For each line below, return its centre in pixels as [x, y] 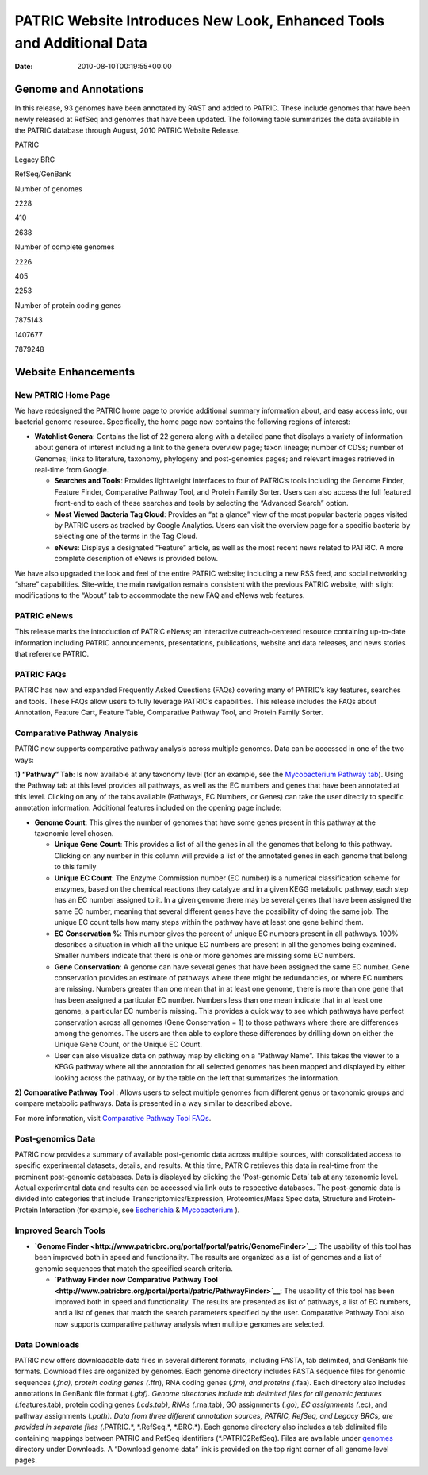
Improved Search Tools [60, 1230]
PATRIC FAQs [40, 674]
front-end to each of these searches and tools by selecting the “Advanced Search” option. [201, 503]
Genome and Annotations [79, 89]
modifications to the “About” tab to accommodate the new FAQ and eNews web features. [160, 595]
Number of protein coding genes [68, 305]
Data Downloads [47, 1344]
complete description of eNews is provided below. [136, 559]
